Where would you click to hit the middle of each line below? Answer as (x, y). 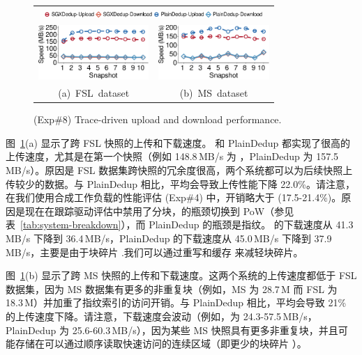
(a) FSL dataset (94, 93)
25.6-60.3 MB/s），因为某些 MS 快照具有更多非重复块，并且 (205, 330)
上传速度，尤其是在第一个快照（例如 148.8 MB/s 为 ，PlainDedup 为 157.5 (172, 156)
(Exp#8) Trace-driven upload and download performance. (158, 119)
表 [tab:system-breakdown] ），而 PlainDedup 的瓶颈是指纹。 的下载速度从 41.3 (180, 224)
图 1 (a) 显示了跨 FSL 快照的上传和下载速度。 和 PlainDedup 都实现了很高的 (178, 142)
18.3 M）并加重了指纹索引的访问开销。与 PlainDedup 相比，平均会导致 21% (176, 302)
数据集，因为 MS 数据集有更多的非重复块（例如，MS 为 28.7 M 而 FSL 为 (172, 289)
